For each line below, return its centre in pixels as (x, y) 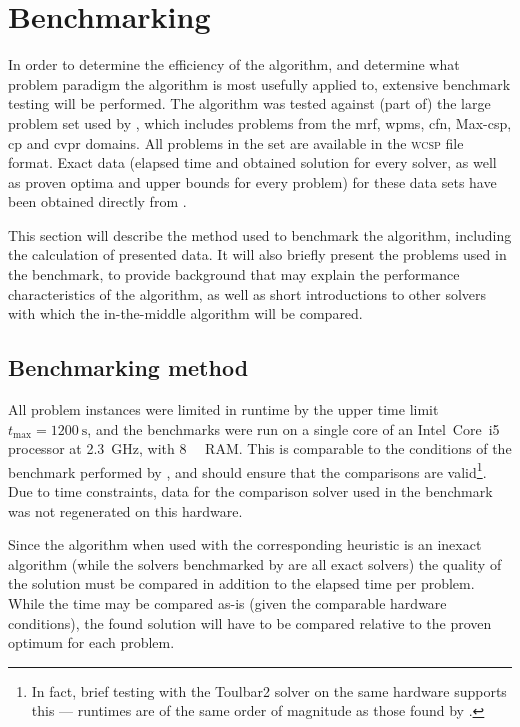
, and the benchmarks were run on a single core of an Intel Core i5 (293, 428)
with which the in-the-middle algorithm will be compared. (185, 313)
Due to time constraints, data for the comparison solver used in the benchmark (250, 491)
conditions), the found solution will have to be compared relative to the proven (250, 622)
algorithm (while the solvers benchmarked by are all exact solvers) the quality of (255, 563)
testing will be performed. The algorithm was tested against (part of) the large (249, 103)
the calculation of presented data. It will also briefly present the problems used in (257, 254)
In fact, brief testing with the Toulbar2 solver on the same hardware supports (269, 690)
